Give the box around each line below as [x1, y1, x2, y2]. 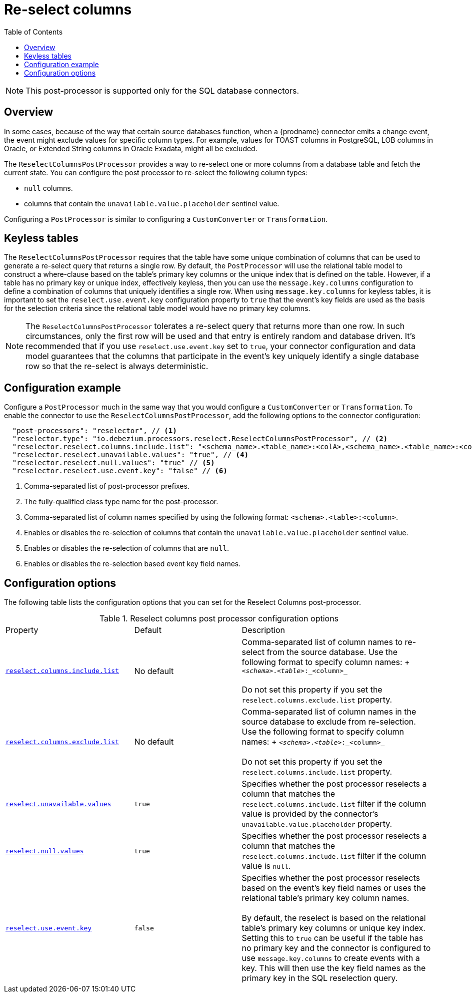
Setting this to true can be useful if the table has [241, 933, 423, 943]
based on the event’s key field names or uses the [241, 883, 426, 893]
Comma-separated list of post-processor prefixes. [24, 482, 189, 491]
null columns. [24, 183, 73, 192]
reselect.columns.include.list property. [241, 767, 392, 777]
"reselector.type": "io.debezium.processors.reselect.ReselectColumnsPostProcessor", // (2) [12, 435, 388, 443]
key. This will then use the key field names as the [241, 963, 426, 973]
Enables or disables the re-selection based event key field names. [24, 559, 241, 568]
